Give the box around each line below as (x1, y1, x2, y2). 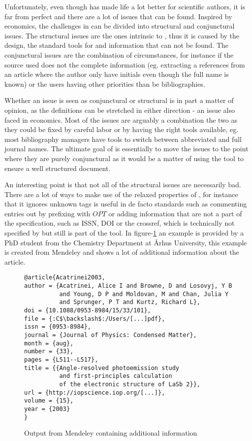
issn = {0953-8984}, (24, 323, 92, 331)
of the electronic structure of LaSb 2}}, (59, 380, 200, 388)
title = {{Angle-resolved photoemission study (24, 364, 179, 372)
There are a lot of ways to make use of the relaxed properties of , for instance (4, 189, 238, 199)
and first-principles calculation (59, 373, 172, 380)
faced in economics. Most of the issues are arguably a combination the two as (4, 114, 237, 125)
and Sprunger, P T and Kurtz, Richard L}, (59, 299, 200, 306)
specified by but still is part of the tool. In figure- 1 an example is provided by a (4, 228, 244, 238)
